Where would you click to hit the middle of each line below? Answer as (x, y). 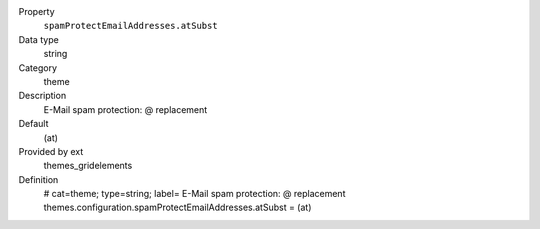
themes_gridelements (88, 166)
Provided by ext (51, 151)
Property (36, 11)
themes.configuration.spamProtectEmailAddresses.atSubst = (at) (177, 207)
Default (33, 124)
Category (38, 67)
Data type (38, 39)
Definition (38, 179)
